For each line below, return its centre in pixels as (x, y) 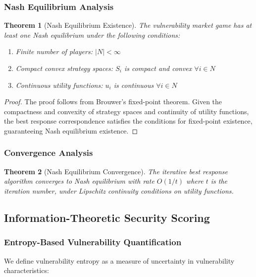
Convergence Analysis (49, 153)
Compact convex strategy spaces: (64, 68)
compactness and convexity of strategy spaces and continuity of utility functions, (127, 111)
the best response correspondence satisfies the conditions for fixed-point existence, (128, 121)
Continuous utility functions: (59, 85)
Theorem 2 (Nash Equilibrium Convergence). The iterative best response (116, 171)
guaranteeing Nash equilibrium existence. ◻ (71, 130)
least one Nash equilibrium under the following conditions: (92, 35)
